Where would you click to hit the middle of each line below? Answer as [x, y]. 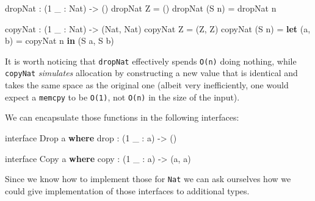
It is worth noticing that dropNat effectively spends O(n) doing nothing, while [151, 61]
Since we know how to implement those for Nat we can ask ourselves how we [148, 179]
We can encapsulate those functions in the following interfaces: [122, 117]
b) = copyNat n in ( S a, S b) [60, 41]
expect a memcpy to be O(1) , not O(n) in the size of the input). [122, 97]
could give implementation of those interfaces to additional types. [127, 190]
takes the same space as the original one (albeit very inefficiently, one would [147, 85]
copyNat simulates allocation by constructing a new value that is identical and [151, 73]
